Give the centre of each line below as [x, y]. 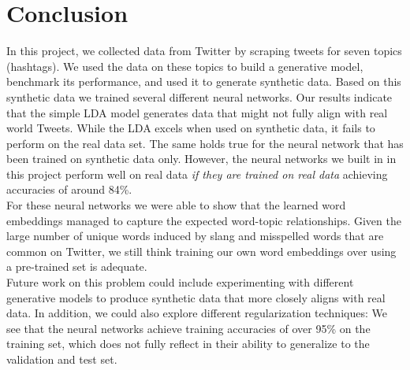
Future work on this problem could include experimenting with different [180, 282]
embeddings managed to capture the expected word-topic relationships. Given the [204, 220]
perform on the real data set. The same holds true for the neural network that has [205, 143]
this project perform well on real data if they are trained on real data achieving [197, 174]
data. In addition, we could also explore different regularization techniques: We [197, 313]
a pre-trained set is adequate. [77, 266]
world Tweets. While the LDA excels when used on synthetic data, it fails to [191, 128]
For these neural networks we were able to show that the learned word [176, 205]
